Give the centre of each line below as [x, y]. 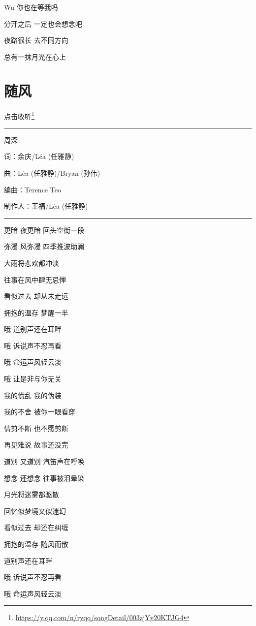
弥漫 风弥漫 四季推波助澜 [44, 246]
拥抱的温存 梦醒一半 [36, 312]
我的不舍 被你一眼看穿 [40, 412]
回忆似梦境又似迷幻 [35, 511]
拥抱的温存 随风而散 [36, 544]
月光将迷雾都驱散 [32, 494]
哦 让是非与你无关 [33, 379]
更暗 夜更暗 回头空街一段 [44, 230]
